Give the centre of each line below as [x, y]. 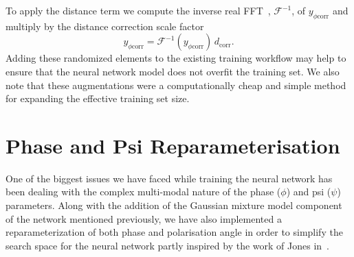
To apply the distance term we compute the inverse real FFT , [138, 10]
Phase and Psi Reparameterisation [173, 145]
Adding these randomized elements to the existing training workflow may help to [176, 58]
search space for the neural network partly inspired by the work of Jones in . [167, 245]
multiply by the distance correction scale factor [105, 26]
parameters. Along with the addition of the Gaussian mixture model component [174, 205]
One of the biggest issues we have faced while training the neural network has [169, 178]
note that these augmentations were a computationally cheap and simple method [176, 85]
